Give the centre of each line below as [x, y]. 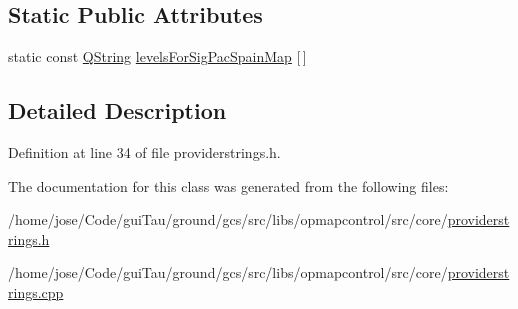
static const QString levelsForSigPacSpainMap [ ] [157, 56]
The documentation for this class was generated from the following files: [228, 185]
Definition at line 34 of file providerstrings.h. [144, 152]
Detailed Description [117, 110]
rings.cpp [36, 291]
